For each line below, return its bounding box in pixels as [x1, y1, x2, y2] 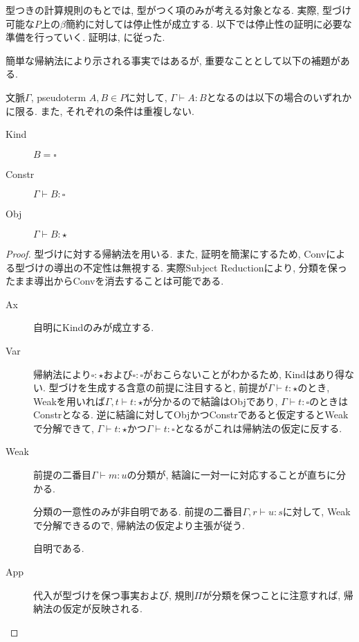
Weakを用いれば [33, 393, 105, 408]
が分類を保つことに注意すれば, [202, 587, 341, 602]
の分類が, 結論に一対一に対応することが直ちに [127, 467, 337, 482]
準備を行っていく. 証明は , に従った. [6, 30, 165, 44]
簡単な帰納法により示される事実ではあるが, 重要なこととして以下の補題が [6, 53, 340, 67]
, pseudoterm [30, 89, 86, 104]
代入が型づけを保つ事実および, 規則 [33, 587, 194, 602]
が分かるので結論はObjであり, [142, 393, 278, 408]
